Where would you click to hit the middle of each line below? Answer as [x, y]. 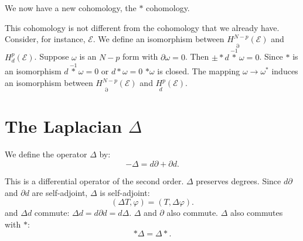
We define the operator [46, 154]
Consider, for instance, [45, 39]
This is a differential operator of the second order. [94, 180]
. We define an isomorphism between [159, 39]
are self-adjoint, [60, 192]
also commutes [257, 213]
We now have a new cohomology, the [71, 8]
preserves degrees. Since [239, 180]
